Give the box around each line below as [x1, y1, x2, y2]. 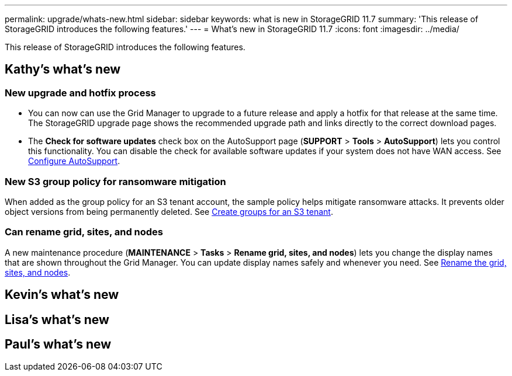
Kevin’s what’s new [5, 287, 119, 302]
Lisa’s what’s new [5, 312, 109, 327]
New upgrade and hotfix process [5, 86, 156, 99]
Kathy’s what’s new [5, 62, 121, 77]
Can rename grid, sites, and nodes [5, 226, 164, 238]
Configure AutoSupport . [28, 156, 120, 166]
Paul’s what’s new [5, 336, 112, 351]
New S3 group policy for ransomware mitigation [5, 175, 226, 187]
